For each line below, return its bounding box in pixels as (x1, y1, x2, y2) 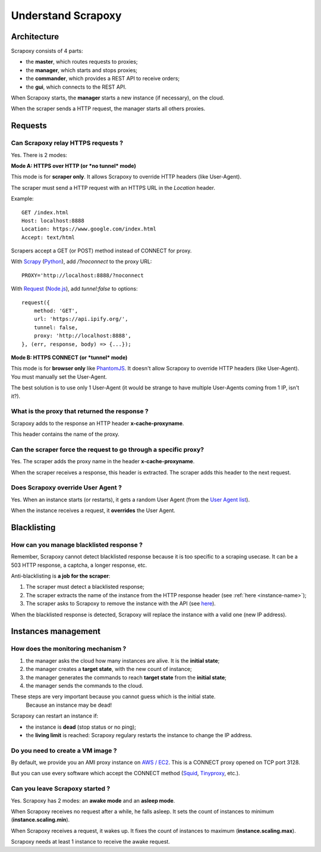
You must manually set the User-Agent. (11, 373, 107, 380)
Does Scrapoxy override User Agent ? (11, 483, 122, 492)
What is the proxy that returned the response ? (11, 407, 149, 416)
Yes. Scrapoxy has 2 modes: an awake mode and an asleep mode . (11, 797, 175, 804)
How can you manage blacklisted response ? (11, 541, 143, 549)
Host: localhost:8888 (21, 217, 84, 224)
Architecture (11, 32, 59, 42)
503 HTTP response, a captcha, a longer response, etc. (11, 561, 147, 569)
